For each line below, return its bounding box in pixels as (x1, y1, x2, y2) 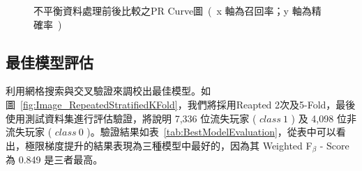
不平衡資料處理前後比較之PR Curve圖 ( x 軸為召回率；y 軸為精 (33, 3, 322, 17)
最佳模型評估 (6, 51, 93, 72)
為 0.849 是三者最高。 (6, 152, 103, 167)
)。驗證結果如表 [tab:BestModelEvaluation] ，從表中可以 (86, 124, 336, 139)
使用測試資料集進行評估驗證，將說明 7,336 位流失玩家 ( (6, 111, 257, 125)
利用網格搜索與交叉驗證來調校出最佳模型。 (6, 83, 201, 98)
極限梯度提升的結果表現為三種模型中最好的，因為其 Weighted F (24, 138, 312, 152)
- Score (319, 138, 349, 152)
